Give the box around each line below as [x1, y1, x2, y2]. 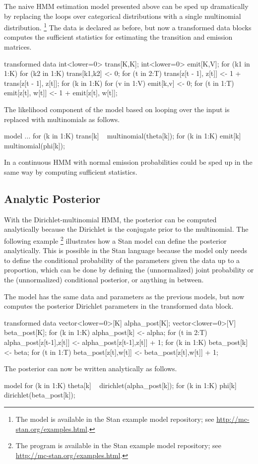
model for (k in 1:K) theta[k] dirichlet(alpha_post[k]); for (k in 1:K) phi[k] [4, 380, 237, 390]
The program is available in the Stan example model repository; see [15, 440, 221, 451]
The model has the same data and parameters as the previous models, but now [4, 291, 245, 301]
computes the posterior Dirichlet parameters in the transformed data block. [4, 301, 234, 311]
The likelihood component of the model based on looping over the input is [4, 104, 230, 114]
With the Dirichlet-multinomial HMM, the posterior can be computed [4, 214, 217, 224]
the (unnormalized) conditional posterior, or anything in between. [4, 274, 204, 284]
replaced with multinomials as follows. [4, 114, 120, 124]
